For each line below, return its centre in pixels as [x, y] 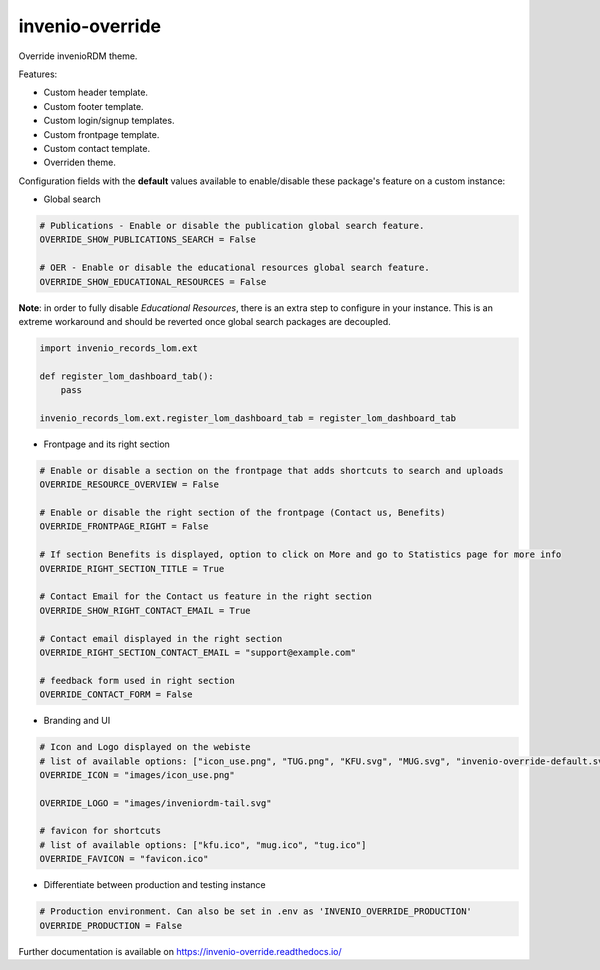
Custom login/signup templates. [109, 121]
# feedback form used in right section [137, 680]
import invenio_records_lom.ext [119, 348]
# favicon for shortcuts [100, 831]
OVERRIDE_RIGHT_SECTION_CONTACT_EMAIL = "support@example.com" [198, 652]
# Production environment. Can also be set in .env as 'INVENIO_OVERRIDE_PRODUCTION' [255, 911]
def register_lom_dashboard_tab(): [126, 376]
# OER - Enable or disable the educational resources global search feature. [234, 268]
